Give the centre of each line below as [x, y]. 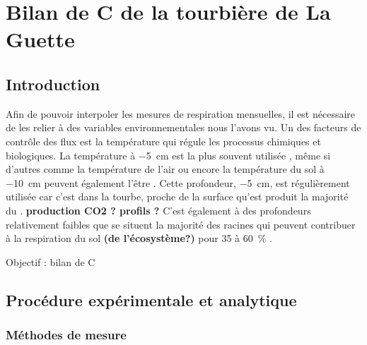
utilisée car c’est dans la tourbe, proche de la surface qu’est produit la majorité [177, 196]
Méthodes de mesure [66, 334]
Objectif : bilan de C [51, 261]
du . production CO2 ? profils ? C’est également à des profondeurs [158, 210]
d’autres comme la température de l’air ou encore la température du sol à [165, 169]
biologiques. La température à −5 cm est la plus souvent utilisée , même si [168, 155]
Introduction [53, 84]
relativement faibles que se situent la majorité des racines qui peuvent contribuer [181, 224]
